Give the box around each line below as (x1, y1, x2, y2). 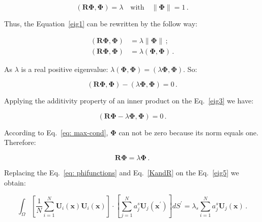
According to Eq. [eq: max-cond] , (4, 127, 108, 137)
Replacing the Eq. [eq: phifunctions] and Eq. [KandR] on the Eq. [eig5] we (4, 167, 239, 178)
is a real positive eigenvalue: (21, 63, 108, 74)
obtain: (4, 177, 26, 188)
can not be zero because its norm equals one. (119, 127, 258, 137)
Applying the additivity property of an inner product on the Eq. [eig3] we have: (4, 95, 254, 106)
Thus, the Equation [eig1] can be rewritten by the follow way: (4, 18, 197, 28)
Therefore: (4, 137, 36, 147)
